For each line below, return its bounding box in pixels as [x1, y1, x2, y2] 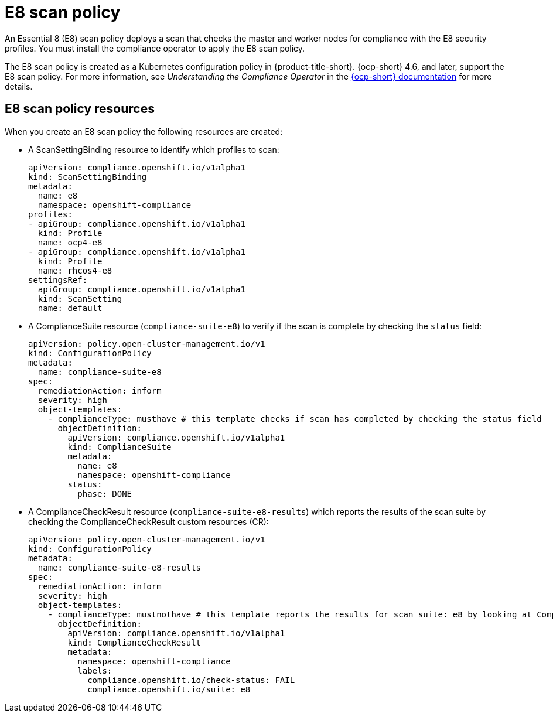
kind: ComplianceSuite [67, 442, 172, 452]
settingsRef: [28, 275, 88, 285]
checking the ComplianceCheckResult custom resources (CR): [28, 516, 269, 527]
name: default [37, 303, 103, 313]
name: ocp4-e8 [37, 237, 103, 247]
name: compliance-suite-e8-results [37, 562, 202, 572]
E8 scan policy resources [5, 101, 155, 117]
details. [5, 81, 33, 91]
